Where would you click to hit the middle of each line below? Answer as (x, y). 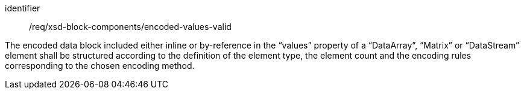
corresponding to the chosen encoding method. (100, 66)
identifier (23, 8)
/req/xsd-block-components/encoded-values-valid (130, 27)
